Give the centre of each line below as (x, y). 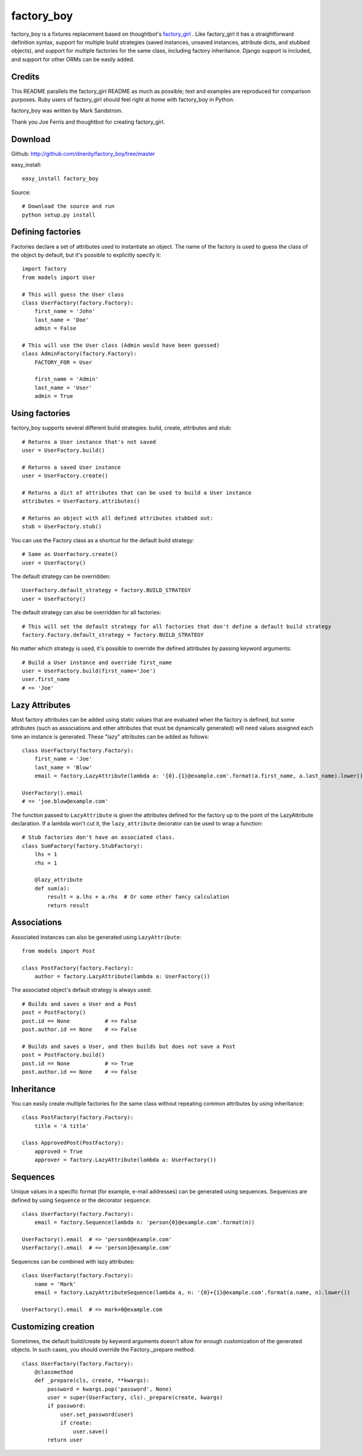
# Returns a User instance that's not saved (89, 442)
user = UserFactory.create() (65, 476)
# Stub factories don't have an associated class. (99, 837)
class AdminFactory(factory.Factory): (80, 354)
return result (68, 905)
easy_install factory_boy (60, 179)
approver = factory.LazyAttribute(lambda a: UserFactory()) (126, 1160)
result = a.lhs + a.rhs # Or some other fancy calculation (138, 897)
